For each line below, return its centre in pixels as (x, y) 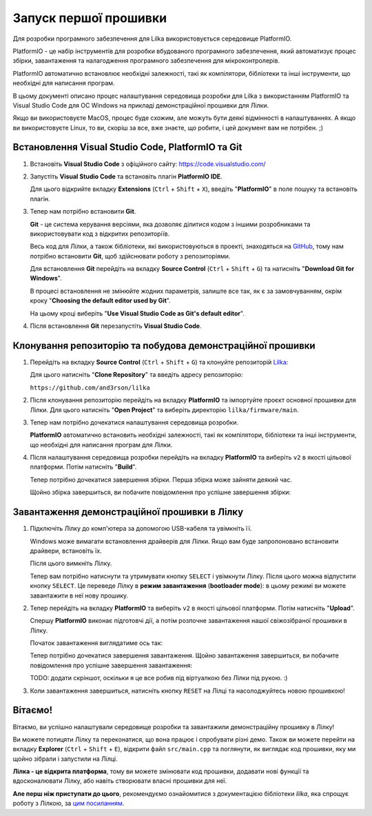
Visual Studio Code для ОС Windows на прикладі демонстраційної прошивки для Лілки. (141, 105)
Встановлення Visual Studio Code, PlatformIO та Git (127, 147)
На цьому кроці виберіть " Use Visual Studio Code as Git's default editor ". (137, 313)
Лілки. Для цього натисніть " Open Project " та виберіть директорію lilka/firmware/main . (164, 409)
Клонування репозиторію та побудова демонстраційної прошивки (164, 346)
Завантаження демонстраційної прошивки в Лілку (128, 512)
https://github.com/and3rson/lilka (90, 387)
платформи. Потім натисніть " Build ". (83, 467)
